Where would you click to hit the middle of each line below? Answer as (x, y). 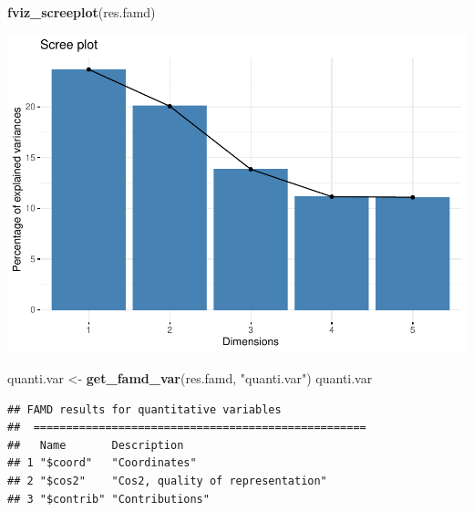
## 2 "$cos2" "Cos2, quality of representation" (167, 481)
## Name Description (96, 445)
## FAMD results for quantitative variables (144, 409)
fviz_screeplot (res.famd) (82, 12)
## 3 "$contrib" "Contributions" (108, 499)
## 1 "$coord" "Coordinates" (102, 463)
